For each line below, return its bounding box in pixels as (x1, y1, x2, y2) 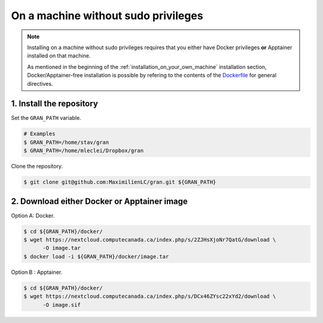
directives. (27, 80, 53, 87)
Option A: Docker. (11, 212, 55, 219)
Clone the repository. (11, 162, 63, 170)
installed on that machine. (27, 52, 91, 59)
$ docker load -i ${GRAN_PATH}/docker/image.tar (23, 253, 169, 260)
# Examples (23, 131, 56, 137)
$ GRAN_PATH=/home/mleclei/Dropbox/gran (23, 147, 144, 154)
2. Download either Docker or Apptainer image (11, 196, 188, 206)
